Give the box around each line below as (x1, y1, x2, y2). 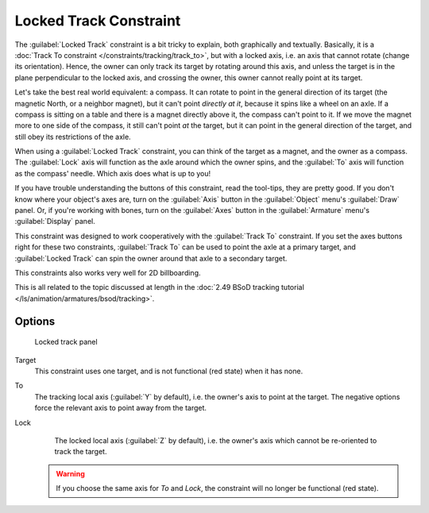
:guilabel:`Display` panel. (14, 217, 95, 226)
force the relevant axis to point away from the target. (34, 403, 207, 413)
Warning (56, 469, 85, 478)
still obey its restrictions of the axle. (14, 132, 131, 141)
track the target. (54, 447, 107, 457)
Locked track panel (34, 337, 99, 347)
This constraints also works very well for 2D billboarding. (14, 268, 201, 277)
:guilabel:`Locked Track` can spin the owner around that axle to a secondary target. (14, 253, 288, 263)
